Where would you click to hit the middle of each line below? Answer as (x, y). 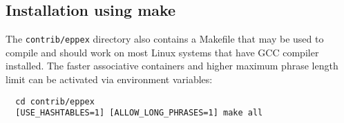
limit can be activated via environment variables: (109, 79)
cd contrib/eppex (55, 101)
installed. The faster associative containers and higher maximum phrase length (172, 66)
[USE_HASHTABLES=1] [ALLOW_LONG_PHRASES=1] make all (139, 113)
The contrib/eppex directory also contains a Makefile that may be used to (165, 39)
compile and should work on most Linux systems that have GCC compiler (162, 52)
